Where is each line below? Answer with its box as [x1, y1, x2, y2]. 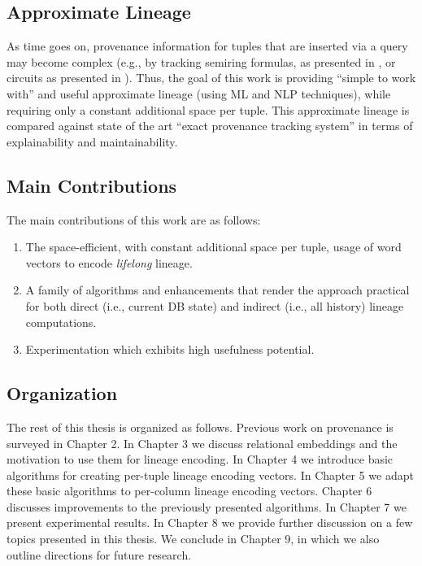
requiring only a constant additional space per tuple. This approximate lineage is [7, 101, 410, 118]
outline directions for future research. [7, 546, 192, 563]
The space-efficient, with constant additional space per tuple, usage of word [25, 238, 402, 255]
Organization [7, 381, 118, 406]
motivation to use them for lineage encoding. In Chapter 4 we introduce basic [7, 451, 394, 468]
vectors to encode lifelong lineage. [25, 254, 193, 271]
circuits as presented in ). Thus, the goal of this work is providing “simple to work [7, 69, 416, 86]
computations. [25, 313, 97, 330]
